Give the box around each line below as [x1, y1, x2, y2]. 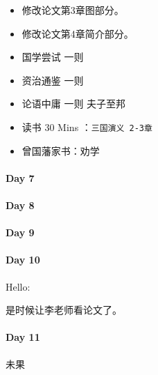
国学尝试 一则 [21, 49, 84, 64]
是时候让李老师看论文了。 [6, 303, 122, 317]
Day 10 [6, 252, 40, 267]
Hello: [6, 279, 30, 293]
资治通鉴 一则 [21, 72, 84, 87]
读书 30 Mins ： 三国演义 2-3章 [21, 119, 152, 134]
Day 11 [6, 330, 40, 344]
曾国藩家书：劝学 [21, 143, 100, 158]
